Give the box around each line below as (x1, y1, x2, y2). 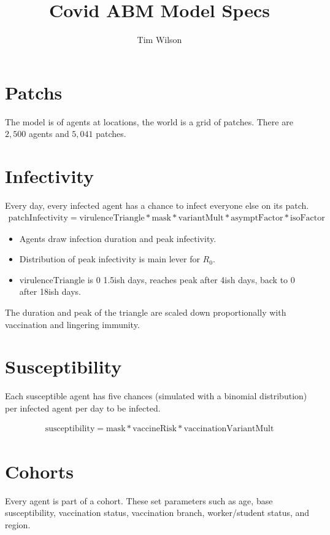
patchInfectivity (8, 213, 68, 222)
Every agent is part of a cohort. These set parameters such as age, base (5, 494, 273, 507)
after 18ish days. (19, 285, 81, 298)
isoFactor (290, 213, 325, 222)
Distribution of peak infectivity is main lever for (19, 252, 200, 265)
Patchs (5, 79, 63, 104)
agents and (28, 127, 69, 140)
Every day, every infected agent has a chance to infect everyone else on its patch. (5, 198, 309, 211)
